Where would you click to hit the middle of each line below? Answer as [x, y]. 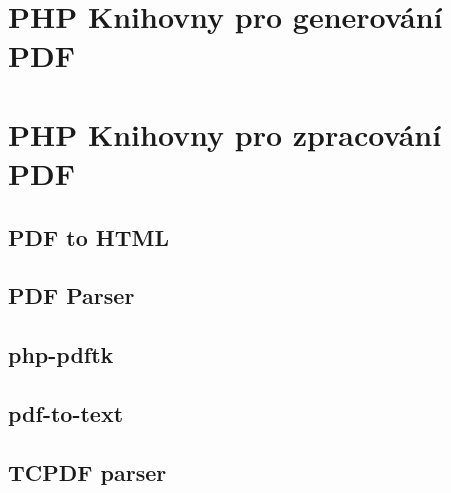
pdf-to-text [66, 412]
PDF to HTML [88, 236]
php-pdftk [61, 354]
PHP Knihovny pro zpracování [225, 133]
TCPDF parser [87, 471]
